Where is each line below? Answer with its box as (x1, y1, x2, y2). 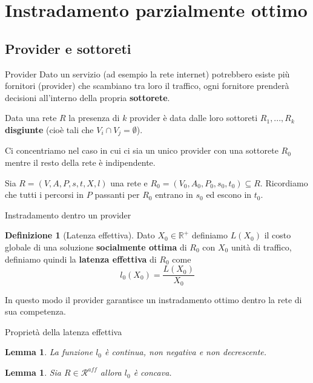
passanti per (94, 188, 140, 201)
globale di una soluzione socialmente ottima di (5, 240, 187, 253)
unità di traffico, (231, 240, 292, 253)
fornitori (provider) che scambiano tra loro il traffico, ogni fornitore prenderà (5, 79, 289, 92)
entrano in (155, 188, 193, 201)
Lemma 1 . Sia (5, 366, 62, 379)
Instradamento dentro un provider (5, 208, 131, 221)
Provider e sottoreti (5, 39, 131, 57)
